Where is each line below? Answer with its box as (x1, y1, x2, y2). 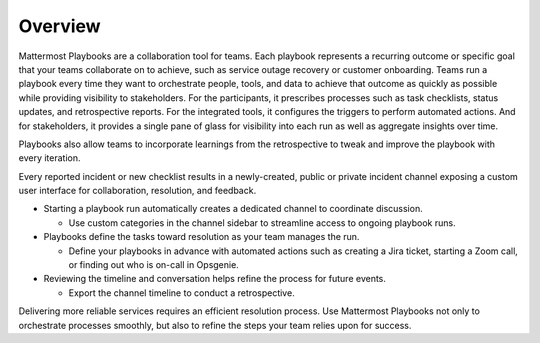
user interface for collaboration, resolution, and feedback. (18, 185, 257, 197)
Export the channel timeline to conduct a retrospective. (68, 286, 295, 299)
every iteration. (18, 152, 81, 164)
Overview (18, 15, 101, 37)
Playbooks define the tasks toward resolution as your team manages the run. (43, 231, 360, 243)
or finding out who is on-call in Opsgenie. (68, 259, 239, 271)
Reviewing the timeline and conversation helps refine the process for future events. (43, 273, 387, 285)
